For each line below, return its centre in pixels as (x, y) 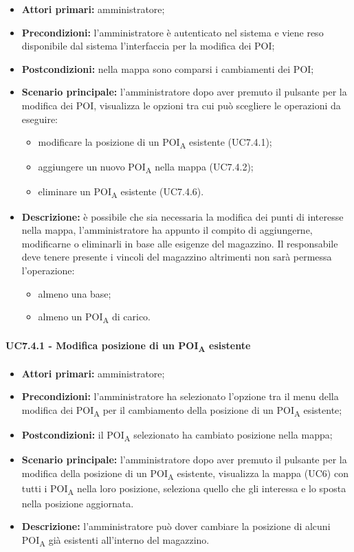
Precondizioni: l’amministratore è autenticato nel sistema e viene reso (173, 32)
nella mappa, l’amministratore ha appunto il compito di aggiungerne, (167, 230)
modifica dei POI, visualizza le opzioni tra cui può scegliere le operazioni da (181, 105)
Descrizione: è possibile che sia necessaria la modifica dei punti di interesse (182, 216)
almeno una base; (75, 293)
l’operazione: (48, 270)
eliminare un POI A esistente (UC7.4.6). (121, 192)
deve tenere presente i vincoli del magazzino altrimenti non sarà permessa (177, 257)
